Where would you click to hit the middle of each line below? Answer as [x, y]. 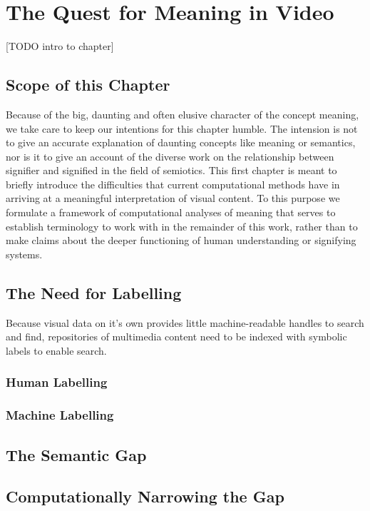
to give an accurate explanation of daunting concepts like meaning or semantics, [181, 142]
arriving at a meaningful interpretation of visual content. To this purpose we [173, 198]
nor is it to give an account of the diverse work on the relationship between [170, 156]
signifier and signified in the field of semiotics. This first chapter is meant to [171, 170]
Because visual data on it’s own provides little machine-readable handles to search [185, 322]
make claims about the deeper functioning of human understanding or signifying [181, 240]
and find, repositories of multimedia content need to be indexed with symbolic [176, 337]
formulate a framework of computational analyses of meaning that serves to [171, 212]
